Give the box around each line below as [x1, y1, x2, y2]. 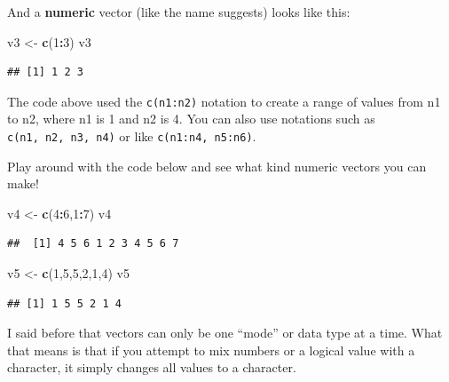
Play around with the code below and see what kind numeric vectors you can [7, 156, 427, 175]
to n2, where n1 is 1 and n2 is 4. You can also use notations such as [7, 109, 375, 128]
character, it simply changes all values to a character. [7, 358, 296, 377]
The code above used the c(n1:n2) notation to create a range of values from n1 [7, 92, 441, 110]
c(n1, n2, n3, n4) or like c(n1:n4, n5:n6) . [7, 127, 256, 146]
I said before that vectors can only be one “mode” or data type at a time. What [7, 323, 443, 342]
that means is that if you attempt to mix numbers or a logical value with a [7, 340, 415, 359]
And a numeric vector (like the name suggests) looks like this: [7, 3, 351, 20]
